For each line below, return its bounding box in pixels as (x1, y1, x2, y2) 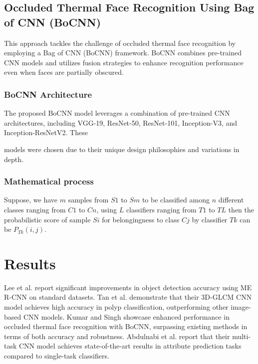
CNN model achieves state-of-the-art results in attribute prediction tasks (19, 341, 242, 351)
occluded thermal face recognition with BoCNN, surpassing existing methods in (4, 321, 248, 332)
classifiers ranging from (126, 204, 197, 214)
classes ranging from (4, 204, 66, 214)
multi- (232, 331, 251, 341)
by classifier (192, 214, 228, 224)
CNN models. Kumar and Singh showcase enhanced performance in (23, 311, 230, 322)
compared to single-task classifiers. (4, 351, 109, 361)
